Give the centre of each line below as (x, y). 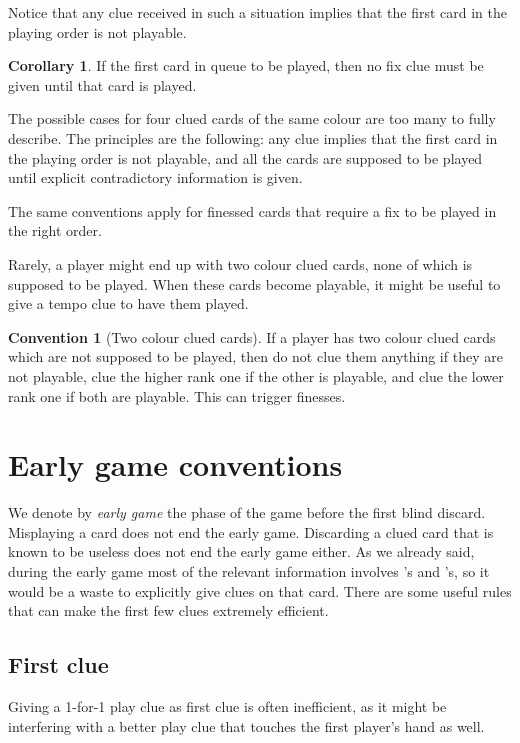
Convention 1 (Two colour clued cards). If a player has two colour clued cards (252, 336)
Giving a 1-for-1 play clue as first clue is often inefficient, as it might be (227, 705)
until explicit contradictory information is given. (155, 177)
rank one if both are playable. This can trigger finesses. (177, 395)
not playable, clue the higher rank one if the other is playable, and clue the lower (256, 375)
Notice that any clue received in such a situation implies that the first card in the (257, 12)
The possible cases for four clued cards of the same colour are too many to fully (252, 118)
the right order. (55, 230)
